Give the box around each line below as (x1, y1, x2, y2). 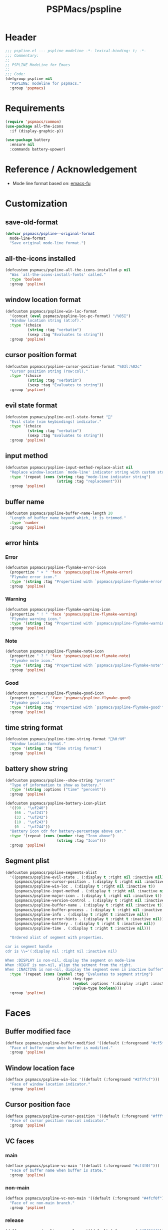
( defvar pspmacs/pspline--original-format (5, 231, 95, 236)
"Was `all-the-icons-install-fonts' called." (9, 272, 106, 277)
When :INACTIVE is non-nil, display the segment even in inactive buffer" (5, 967, 164, 972)
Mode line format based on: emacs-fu (12, 180, 91, 186)
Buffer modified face (5, 1027, 71, 1036)
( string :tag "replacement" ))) (56, 479, 122, 484)
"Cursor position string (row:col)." (9, 369, 88, 374)
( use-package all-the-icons (5, 124, 64, 129)
